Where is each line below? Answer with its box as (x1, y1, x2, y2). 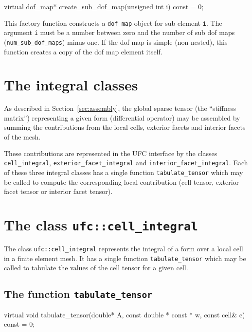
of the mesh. (4, 132, 41, 142)
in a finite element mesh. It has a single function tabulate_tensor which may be (4, 253, 246, 263)
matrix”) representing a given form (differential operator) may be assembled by (4, 112, 240, 122)
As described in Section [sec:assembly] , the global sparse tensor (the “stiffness (4, 103, 236, 113)
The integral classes (4, 75, 138, 95)
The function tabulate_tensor (4, 286, 153, 301)
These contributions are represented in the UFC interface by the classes (4, 148, 217, 158)
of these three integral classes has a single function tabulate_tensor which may (4, 167, 243, 177)
